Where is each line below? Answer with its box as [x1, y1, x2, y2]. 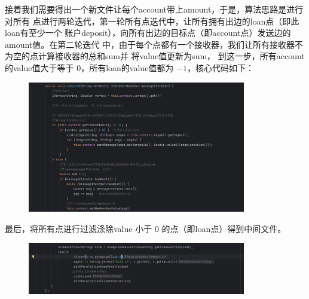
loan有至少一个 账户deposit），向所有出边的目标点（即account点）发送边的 [5, 26, 291, 39]
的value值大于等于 [5, 61, 74, 74]
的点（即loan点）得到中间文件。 [161, 222, 286, 234]
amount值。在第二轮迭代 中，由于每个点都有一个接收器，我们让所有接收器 [5, 38, 295, 50]
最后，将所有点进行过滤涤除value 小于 [5, 222, 152, 234]
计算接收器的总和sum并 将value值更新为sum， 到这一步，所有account [38, 50, 305, 62]
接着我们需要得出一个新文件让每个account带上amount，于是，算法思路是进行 [5, 3, 304, 15]
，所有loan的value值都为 [81, 61, 174, 74]
